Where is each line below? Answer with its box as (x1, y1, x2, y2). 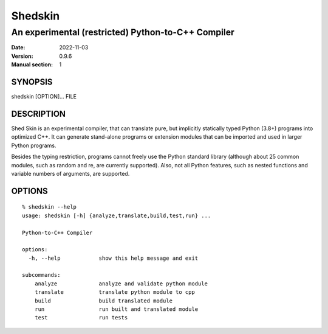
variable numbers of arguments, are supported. (11, 170, 130, 177)
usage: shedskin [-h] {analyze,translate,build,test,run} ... (22, 212, 211, 219)
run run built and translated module (34, 306, 199, 313)
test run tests (34, 314, 128, 321)
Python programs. (11, 142, 56, 149)
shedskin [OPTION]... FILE (11, 93, 77, 100)
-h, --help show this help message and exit (28, 254, 199, 262)
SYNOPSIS (11, 77, 53, 87)
